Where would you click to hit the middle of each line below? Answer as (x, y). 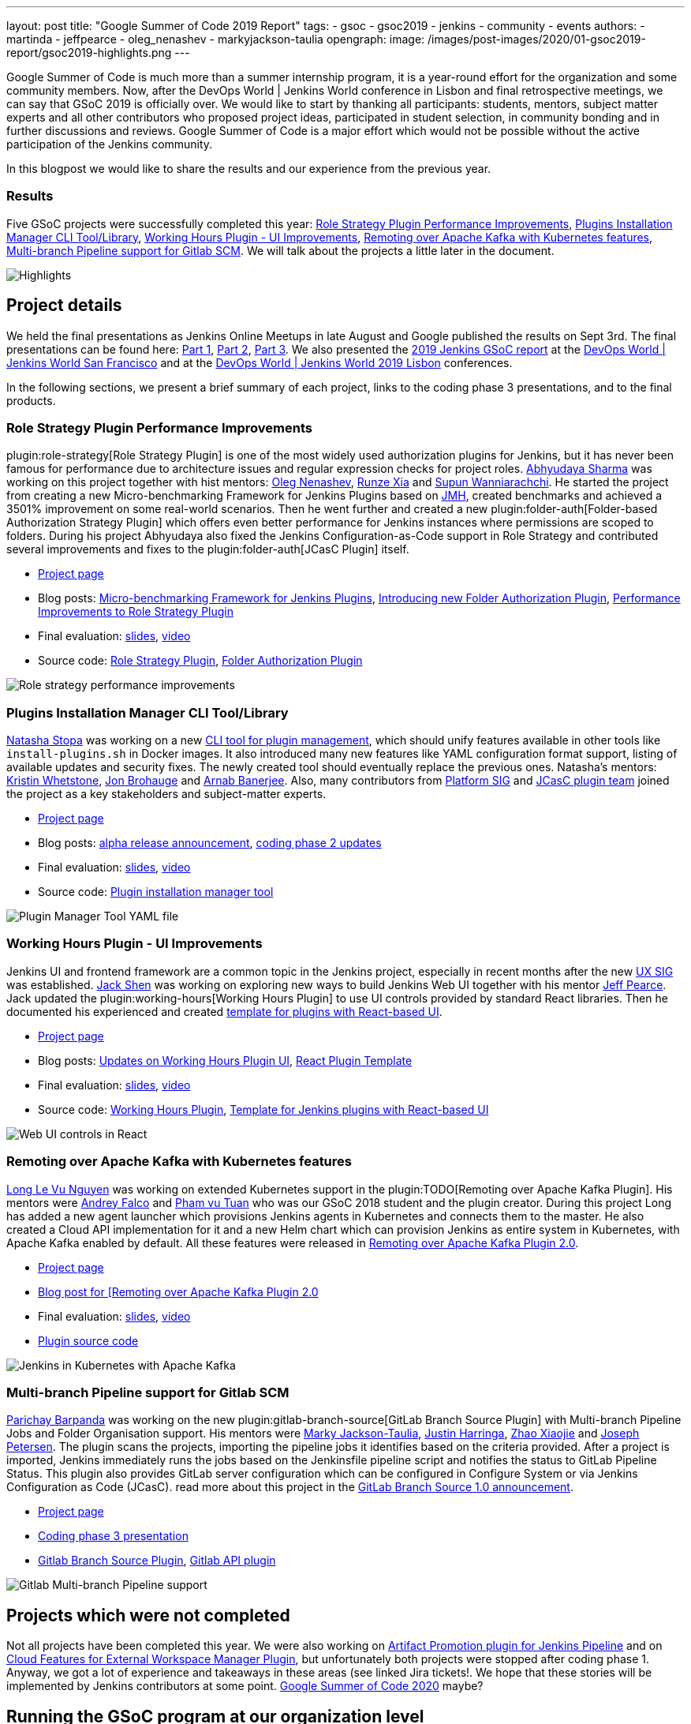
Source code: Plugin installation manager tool (156, 892)
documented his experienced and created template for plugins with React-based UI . (224, 1011)
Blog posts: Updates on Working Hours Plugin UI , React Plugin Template (225, 1060)
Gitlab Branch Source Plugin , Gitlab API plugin (157, 1561)
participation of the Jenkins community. (110, 144)
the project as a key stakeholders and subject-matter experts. (166, 794)
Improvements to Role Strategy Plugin (136, 612)
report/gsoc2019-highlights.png (89, 52)
